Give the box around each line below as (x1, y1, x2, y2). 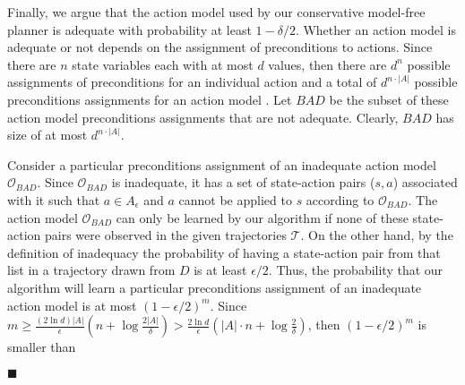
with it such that (7, 190, 100, 209)
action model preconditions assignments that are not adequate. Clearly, (7, 107, 399, 126)
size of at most (7, 125, 88, 144)
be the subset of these (329, 90, 449, 108)
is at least (194, 261, 247, 279)
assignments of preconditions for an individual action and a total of (7, 73, 377, 91)
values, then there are (268, 55, 387, 73)
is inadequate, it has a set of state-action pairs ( (111, 173, 375, 192)
